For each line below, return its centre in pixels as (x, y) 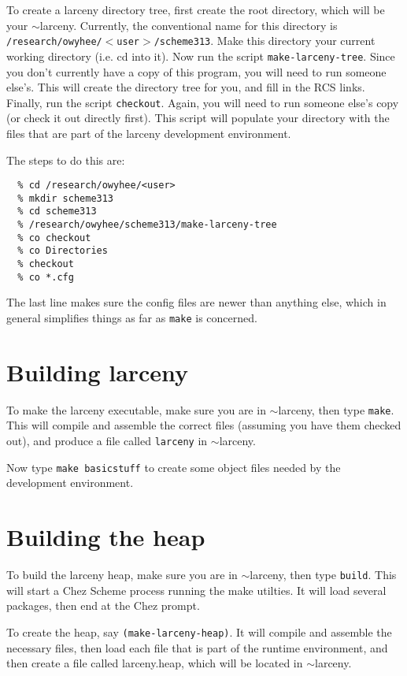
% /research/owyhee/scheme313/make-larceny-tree (147, 225)
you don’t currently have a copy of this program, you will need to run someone (196, 71)
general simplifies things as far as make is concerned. (132, 317)
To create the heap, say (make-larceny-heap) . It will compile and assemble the (199, 631)
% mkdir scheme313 (66, 198)
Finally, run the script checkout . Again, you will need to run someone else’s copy (203, 102)
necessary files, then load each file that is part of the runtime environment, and (197, 647)
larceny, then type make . (336, 409)
